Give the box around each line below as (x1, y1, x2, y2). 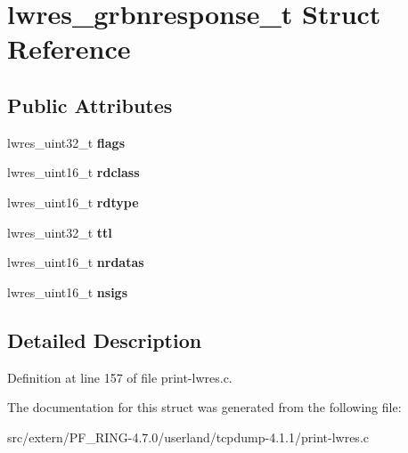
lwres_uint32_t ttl (7, 222, 112, 241)
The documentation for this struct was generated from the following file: (7, 398, 402, 417)
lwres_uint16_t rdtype (7, 192, 139, 211)
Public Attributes (7, 91, 173, 118)
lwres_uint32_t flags (7, 133, 126, 151)
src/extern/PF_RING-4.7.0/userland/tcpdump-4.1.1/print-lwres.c (7, 427, 369, 446)
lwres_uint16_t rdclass (7, 163, 140, 182)
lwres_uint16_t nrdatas (7, 253, 144, 271)
